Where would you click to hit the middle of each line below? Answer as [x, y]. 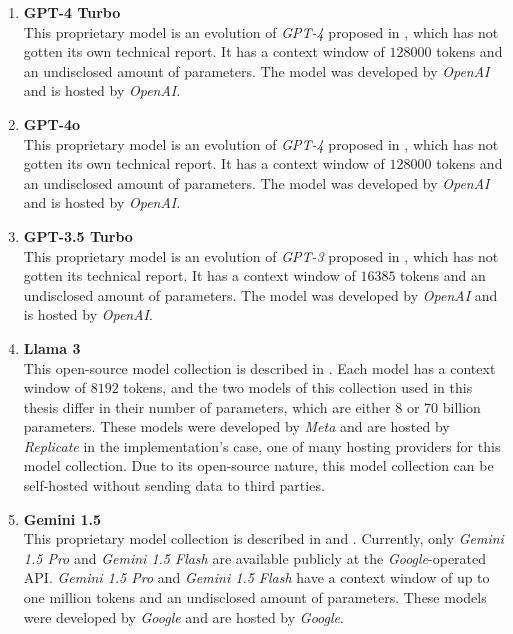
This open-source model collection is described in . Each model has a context [259, 367]
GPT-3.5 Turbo [78, 235]
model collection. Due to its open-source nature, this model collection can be [258, 465]
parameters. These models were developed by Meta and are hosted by [236, 426]
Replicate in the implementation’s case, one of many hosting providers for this [262, 445]
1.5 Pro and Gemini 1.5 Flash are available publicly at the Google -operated [255, 557]
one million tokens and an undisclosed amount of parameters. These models [255, 597]
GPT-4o [52, 123]
